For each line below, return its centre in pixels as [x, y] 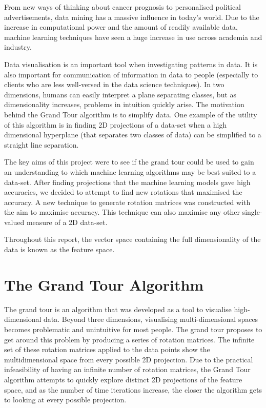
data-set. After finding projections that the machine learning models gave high [127, 182]
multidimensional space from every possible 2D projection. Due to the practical [129, 359]
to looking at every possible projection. [65, 400]
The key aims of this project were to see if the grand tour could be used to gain [129, 162]
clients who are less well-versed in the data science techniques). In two [114, 84]
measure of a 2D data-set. [67, 222]
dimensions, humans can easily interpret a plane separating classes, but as [120, 94]
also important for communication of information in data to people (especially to [131, 74]
